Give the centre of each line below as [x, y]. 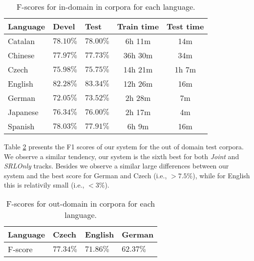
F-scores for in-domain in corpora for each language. [106, 7]
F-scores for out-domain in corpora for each [81, 203]
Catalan [21, 41]
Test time [185, 26]
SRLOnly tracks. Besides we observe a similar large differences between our [116, 166]
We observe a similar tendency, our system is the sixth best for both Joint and [122, 156]
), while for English [221, 175]
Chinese [21, 55]
